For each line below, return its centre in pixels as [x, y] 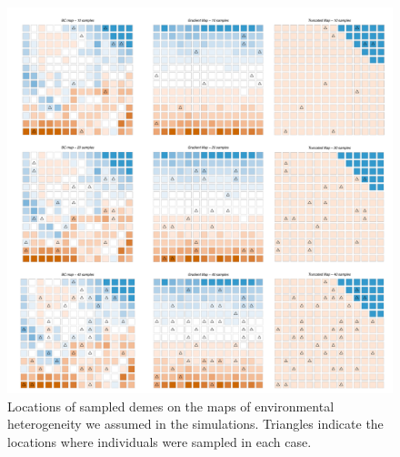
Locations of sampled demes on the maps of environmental [171, 406]
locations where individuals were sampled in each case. [160, 441]
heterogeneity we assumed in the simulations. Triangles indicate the [195, 424]
